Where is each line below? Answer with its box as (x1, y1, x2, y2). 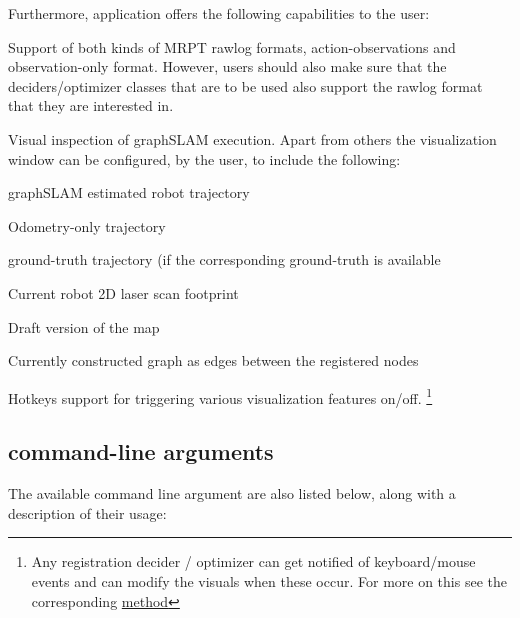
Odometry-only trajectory (8, 215, 166, 236)
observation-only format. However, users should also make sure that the (8, 56, 447, 77)
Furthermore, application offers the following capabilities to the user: (8, 3, 430, 23)
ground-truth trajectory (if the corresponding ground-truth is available (8, 249, 441, 270)
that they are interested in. (8, 95, 174, 116)
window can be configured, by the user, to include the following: (8, 148, 401, 169)
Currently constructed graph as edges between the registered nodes (8, 350, 419, 371)
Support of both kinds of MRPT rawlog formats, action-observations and (8, 36, 456, 57)
